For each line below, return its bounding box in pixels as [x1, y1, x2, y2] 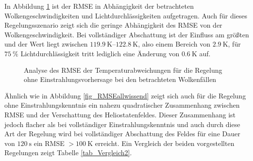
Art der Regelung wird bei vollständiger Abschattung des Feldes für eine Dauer [4, 129, 240, 139]
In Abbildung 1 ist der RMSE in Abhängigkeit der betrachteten [4, 1, 194, 11]
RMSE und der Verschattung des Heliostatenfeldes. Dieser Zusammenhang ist [4, 109, 236, 119]
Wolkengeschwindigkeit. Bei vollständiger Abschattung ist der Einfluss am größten [4, 29, 249, 39]
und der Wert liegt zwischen [4, 39, 88, 49]
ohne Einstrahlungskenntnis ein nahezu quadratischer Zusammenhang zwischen [4, 100, 240, 110]
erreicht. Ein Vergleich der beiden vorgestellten [95, 138, 235, 148]
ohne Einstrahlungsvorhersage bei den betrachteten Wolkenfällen [24, 74, 217, 84]
